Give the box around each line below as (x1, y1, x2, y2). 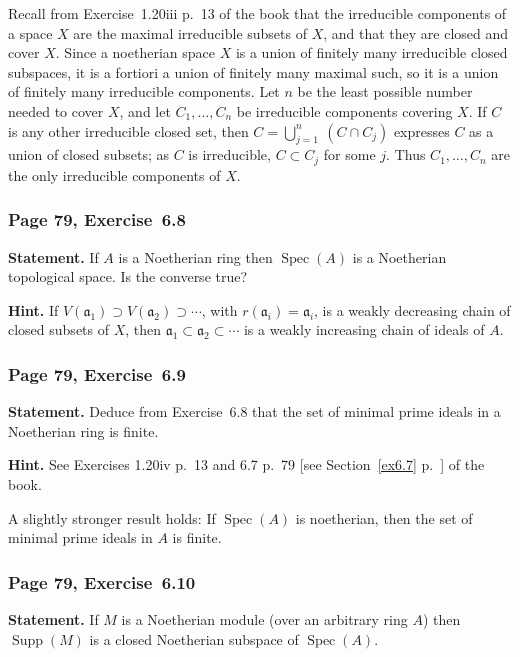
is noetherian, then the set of (295, 507, 473, 528)
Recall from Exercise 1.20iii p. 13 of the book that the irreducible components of (8, 3, 507, 23)
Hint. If (8, 299, 59, 320)
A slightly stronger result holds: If (8, 507, 216, 528)
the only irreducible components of (8, 164, 221, 185)
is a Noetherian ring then (118, 246, 273, 267)
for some (323, 144, 376, 165)
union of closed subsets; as (8, 144, 169, 165)
